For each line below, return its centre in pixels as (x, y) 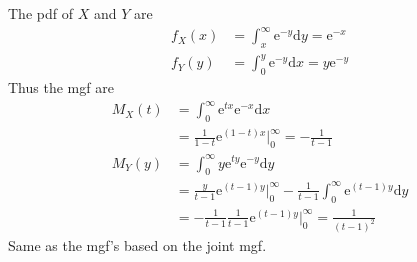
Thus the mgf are (61, 87)
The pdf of (40, 13)
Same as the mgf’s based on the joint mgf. (137, 244)
